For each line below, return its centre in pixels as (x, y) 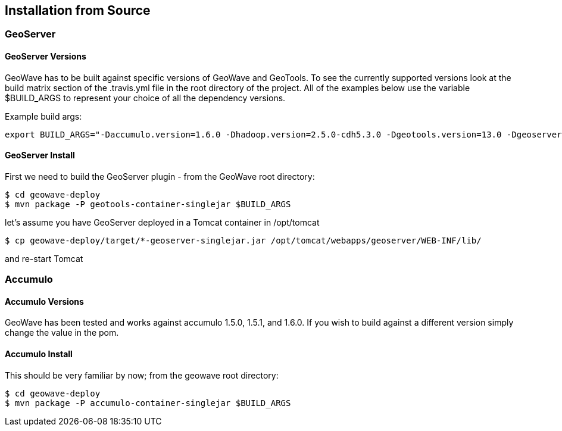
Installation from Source (78, 10)
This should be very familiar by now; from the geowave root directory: (142, 375)
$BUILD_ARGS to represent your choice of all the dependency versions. (145, 98)
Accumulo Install (39, 354)
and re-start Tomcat (44, 258)
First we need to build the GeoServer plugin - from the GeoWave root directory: (160, 176)
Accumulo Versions (44, 301)
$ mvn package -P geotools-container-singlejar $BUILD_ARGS (148, 204)
